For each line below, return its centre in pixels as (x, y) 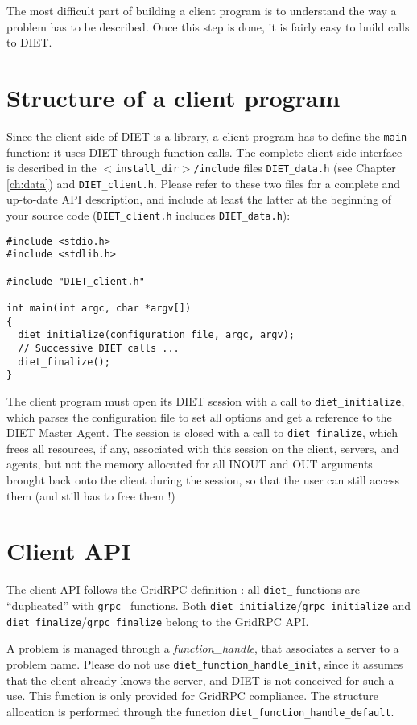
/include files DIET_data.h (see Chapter (295, 168)
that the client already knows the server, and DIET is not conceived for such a (200, 680)
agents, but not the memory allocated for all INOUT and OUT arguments (190, 464)
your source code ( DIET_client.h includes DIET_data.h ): (149, 215)
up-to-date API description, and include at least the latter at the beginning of (199, 199)
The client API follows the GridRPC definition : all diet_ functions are (183, 589)
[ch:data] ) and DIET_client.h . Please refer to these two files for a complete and (204, 183)
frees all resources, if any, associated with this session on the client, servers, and (203, 448)
